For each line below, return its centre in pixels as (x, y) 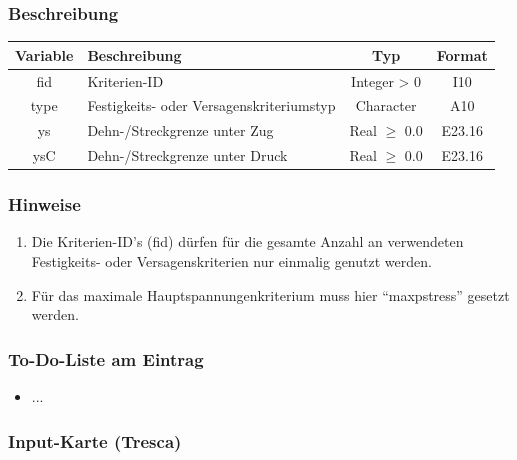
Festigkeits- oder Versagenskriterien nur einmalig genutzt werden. (231, 261)
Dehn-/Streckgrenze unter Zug (180, 130)
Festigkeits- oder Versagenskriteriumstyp (211, 105)
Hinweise (44, 204)
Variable (44, 54)
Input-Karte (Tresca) (95, 440)
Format (462, 54)
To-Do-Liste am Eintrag (106, 358)
